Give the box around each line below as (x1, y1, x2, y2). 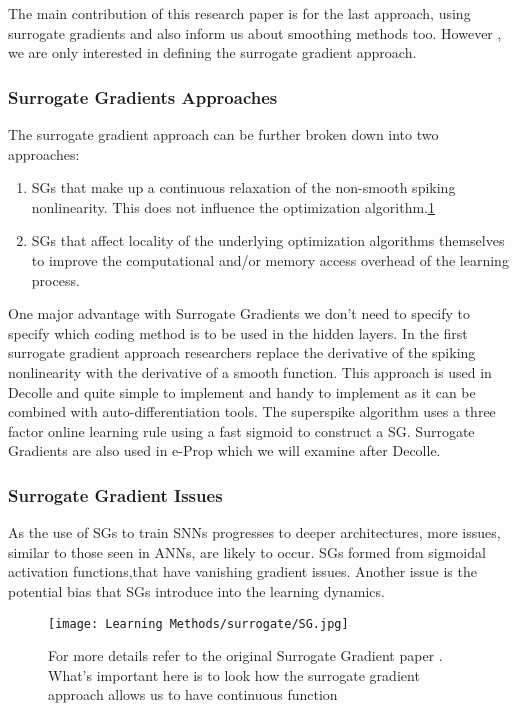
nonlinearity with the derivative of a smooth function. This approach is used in (8, 361, 492, 382)
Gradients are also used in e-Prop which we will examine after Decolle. (8, 440, 441, 461)
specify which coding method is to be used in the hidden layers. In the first (8, 322, 468, 343)
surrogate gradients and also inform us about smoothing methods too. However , (8, 22, 502, 43)
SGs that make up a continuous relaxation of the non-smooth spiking (31, 177, 456, 198)
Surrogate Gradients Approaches (8, 84, 278, 109)
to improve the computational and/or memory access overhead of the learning (31, 249, 509, 270)
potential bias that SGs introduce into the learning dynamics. (8, 580, 385, 601)
